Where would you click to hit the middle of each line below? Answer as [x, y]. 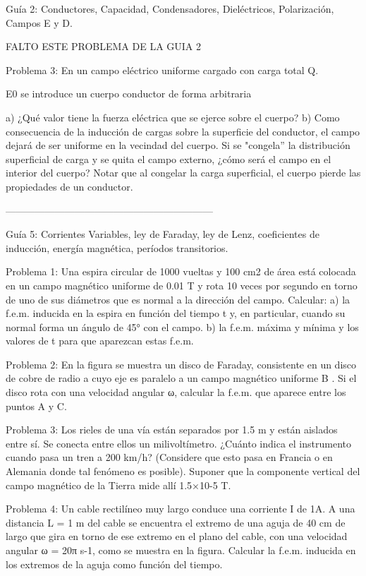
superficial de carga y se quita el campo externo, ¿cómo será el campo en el [169, 158]
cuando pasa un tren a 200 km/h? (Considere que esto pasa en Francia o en [169, 457]
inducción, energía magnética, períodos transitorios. [117, 247]
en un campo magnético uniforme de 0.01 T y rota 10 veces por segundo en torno [182, 285]
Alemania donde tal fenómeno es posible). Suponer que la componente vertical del [183, 471]
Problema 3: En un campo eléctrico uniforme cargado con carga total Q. [162, 70]
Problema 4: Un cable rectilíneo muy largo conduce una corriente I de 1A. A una [181, 509]
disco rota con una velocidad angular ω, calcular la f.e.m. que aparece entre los [176, 392]
